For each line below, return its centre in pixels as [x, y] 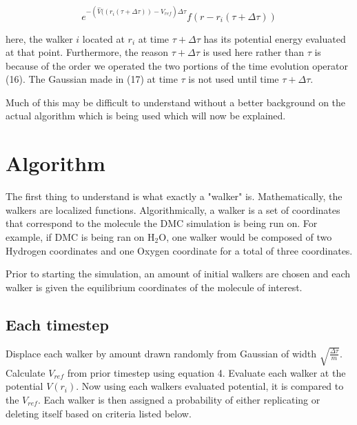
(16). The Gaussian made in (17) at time [92, 79]
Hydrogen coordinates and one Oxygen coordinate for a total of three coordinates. [179, 250]
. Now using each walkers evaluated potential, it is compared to [210, 386]
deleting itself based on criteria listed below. [99, 413]
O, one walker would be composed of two [245, 236]
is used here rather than [254, 52]
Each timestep [57, 324]
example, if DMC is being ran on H [80, 236]
